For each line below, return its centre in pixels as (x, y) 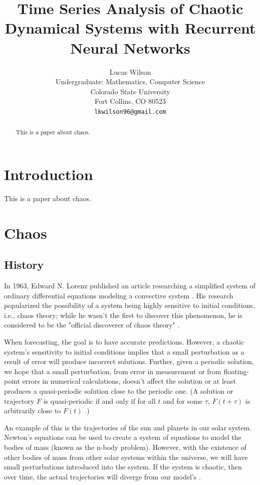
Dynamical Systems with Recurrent (130, 28)
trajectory (19, 400)
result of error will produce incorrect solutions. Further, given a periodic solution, (129, 361)
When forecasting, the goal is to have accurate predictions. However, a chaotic (124, 342)
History (24, 265)
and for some (183, 400)
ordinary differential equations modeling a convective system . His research (119, 295)
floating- (236, 371)
